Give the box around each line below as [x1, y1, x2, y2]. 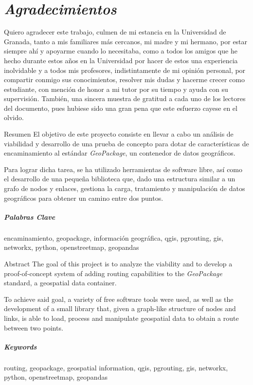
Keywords [4, 341, 37, 351]
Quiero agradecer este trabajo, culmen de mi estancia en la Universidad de [4, 27, 226, 37]
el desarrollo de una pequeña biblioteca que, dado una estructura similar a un [4, 174, 235, 184]
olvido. [4, 112, 24, 122]
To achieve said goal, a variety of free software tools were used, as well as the [4, 294, 234, 304]
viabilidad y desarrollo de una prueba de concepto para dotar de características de [4, 138, 249, 148]
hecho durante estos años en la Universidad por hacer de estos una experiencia [4, 55, 238, 65]
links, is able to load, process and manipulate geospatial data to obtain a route [4, 313, 239, 323]
